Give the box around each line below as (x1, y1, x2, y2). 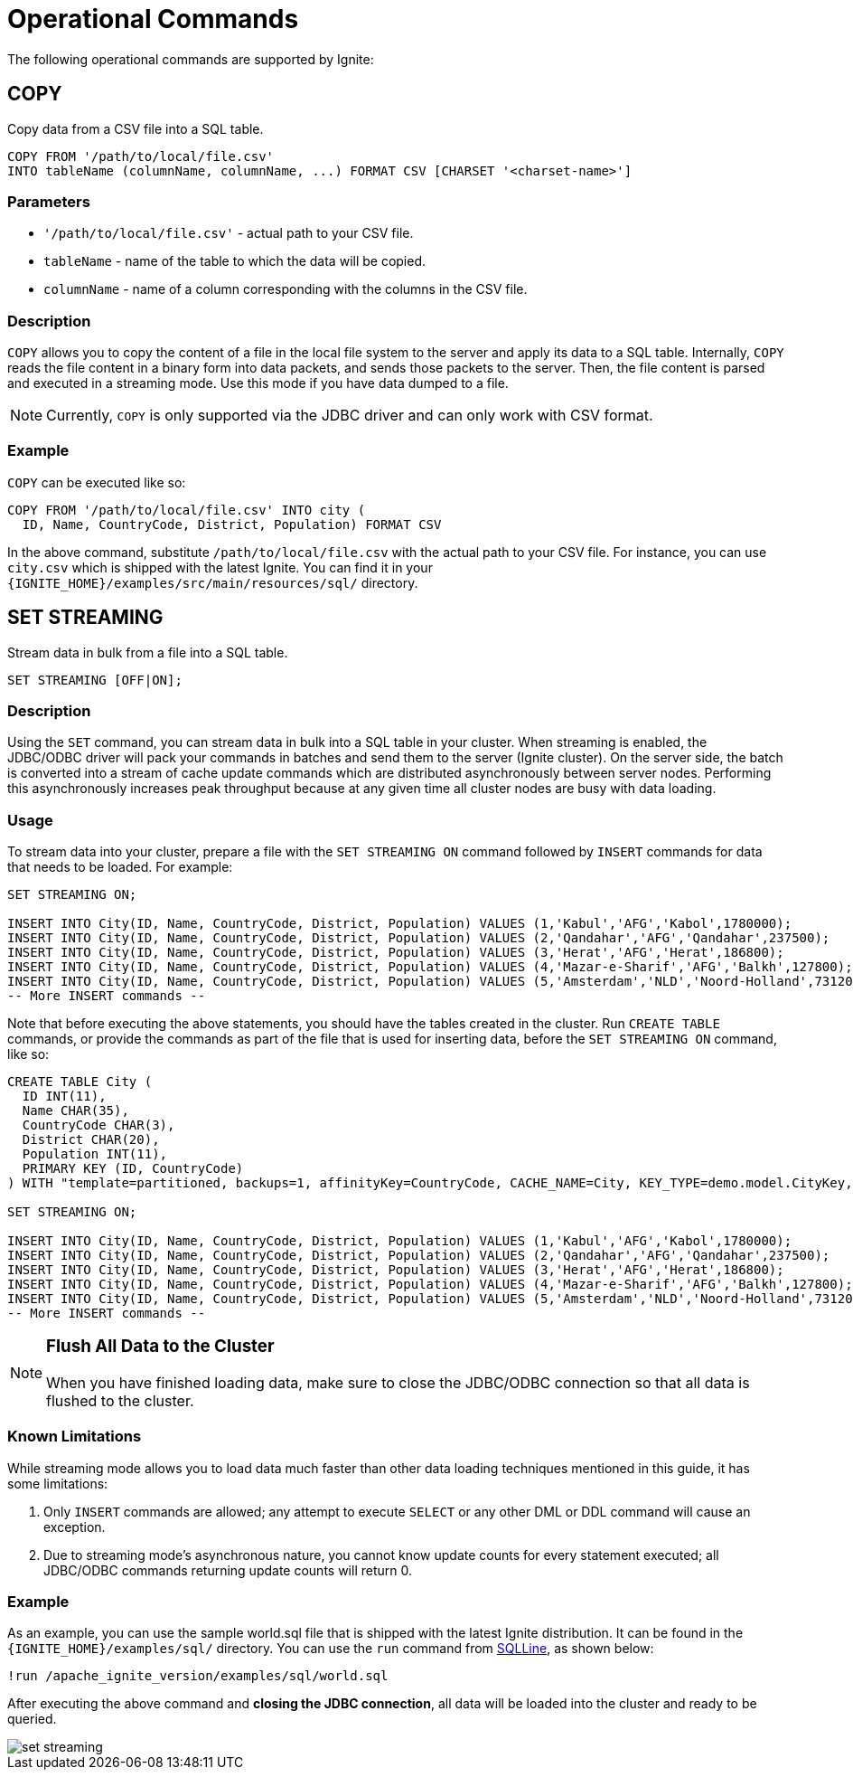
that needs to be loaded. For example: (7, 859, 233, 875)
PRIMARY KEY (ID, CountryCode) (22, 1161, 244, 1177)
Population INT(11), (22, 1147, 168, 1162)
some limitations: (7, 1475, 108, 1491)
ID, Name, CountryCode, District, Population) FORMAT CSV (22, 516, 442, 532)
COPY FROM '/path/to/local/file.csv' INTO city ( (7, 502, 366, 517)
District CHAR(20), (22, 1132, 160, 1148)
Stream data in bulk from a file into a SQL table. (7, 644, 288, 660)
